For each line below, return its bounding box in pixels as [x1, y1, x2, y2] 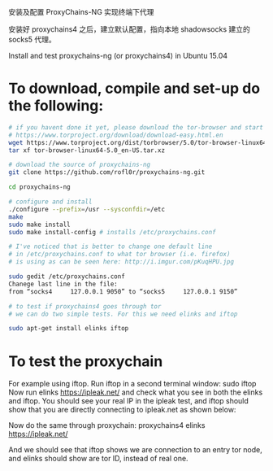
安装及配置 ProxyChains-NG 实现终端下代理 [8, 7, 154, 16]
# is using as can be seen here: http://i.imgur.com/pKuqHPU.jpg [8, 258, 234, 266]
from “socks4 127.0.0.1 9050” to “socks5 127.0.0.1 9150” [8, 287, 238, 295]
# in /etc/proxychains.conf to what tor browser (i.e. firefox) [8, 251, 231, 259]
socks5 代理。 [8, 35, 57, 44]
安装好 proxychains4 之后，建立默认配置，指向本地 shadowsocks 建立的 [8, 24, 250, 34]
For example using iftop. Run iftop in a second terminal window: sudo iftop [8, 379, 257, 389]
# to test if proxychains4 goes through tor [8, 302, 162, 311]
